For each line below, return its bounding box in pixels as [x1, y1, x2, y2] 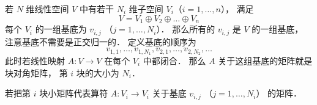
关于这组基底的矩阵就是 [218, 54, 313, 67]
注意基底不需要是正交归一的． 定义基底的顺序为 [5, 35, 196, 48]
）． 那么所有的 [156, 23, 215, 35]
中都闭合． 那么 [143, 54, 206, 67]
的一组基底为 [35, 23, 87, 35]
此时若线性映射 [5, 54, 65, 67]
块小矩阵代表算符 [39, 87, 108, 100]
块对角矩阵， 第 [5, 66, 68, 79]
